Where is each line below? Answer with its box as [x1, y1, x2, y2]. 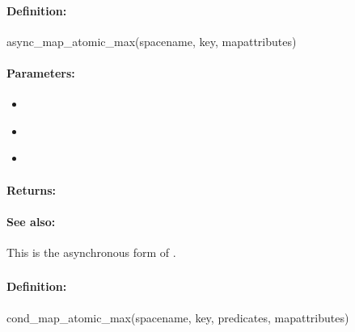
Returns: [6, 181, 57, 198]
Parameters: [6, 64, 75, 81]
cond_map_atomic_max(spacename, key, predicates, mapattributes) [6, 309, 349, 326]
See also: [6, 212, 56, 229]
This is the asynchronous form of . [6, 243, 176, 260]
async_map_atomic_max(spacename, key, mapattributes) [6, 32, 297, 49]
